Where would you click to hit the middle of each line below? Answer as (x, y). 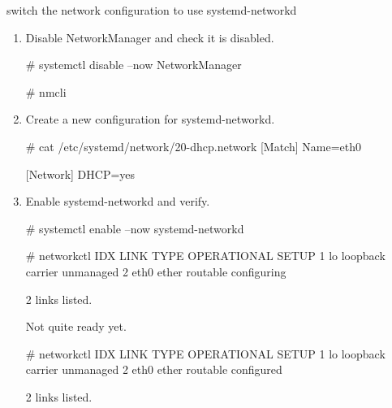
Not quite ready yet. (76, 326)
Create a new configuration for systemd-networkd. (150, 119)
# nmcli (46, 91)
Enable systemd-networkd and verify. (118, 201)
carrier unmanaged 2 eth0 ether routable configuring (156, 271)
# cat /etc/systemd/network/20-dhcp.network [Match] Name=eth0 (193, 146)
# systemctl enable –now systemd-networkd (135, 228)
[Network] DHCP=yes (80, 174)
